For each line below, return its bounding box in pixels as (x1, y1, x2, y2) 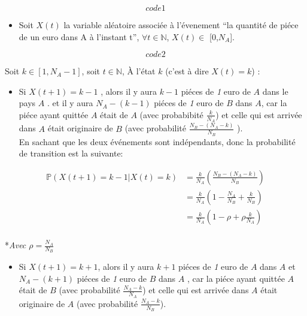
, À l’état (121, 65, 156, 77)
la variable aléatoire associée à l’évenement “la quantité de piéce (63, 19, 299, 31)
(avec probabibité (139, 108, 203, 121)
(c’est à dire (165, 65, 209, 77)
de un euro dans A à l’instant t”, (19, 30, 139, 43)
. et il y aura (47, 97, 93, 109)
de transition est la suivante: (19, 147, 123, 159)
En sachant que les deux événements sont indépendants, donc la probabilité (19, 135, 296, 148)
